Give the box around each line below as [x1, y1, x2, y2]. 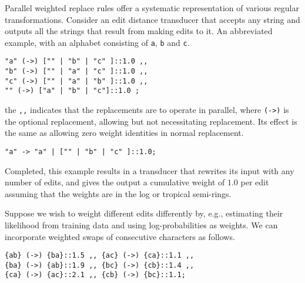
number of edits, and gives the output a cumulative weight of [5, 176, 225, 188]
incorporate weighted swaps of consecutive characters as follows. [5, 230, 235, 242]
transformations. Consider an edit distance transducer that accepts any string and [5, 13, 300, 25]
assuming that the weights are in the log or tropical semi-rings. [5, 187, 232, 199]
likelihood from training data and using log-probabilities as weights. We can [5, 218, 278, 231]
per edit [240, 176, 269, 188]
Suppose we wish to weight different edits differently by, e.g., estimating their [5, 207, 283, 219]
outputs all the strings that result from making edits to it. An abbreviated [5, 25, 273, 37]
